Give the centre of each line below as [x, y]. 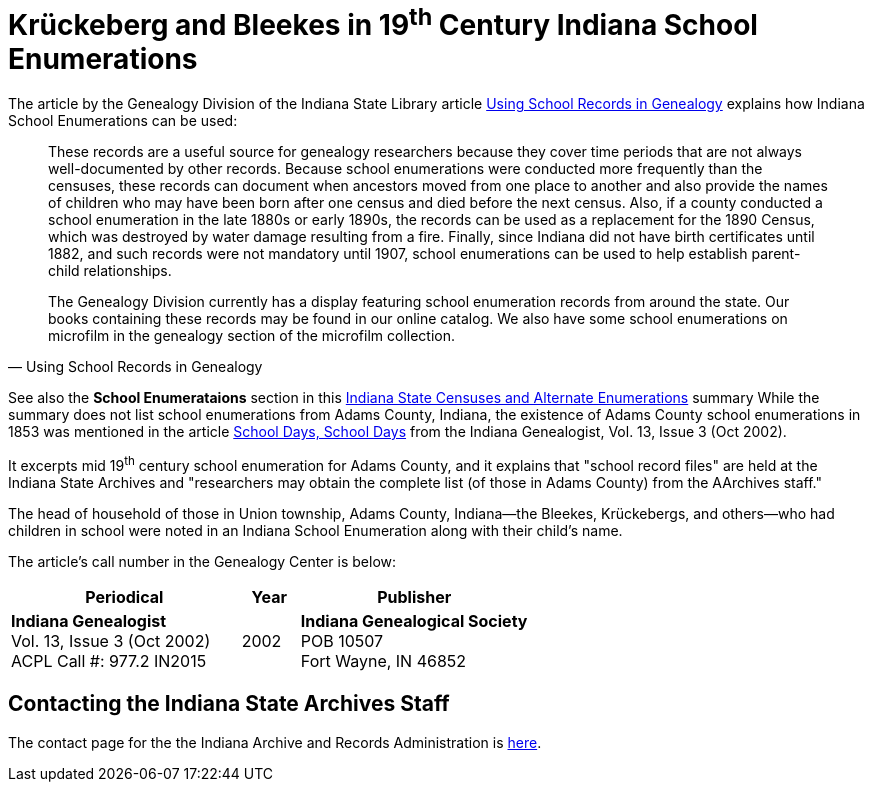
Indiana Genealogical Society [414, 620]
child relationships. [110, 271]
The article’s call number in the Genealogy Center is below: [202, 561]
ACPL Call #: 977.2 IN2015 [109, 660]
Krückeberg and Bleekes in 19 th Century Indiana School [383, 22]
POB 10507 [342, 640]
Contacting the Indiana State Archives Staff [229, 704]
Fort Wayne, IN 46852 [383, 660]
